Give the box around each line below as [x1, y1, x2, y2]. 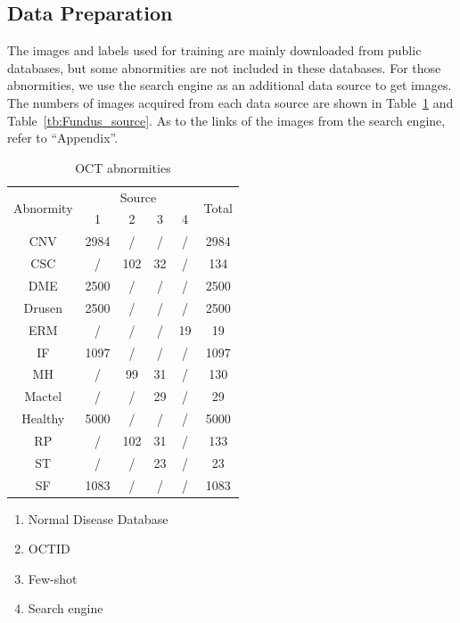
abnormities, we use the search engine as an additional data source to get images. [7, 76, 452, 94]
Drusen [23, 298, 63, 316]
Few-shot [28, 569, 78, 587]
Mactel [24, 387, 62, 406]
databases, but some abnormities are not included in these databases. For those [7, 58, 441, 77]
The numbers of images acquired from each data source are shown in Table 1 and [7, 93, 454, 111]
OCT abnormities [75, 158, 171, 176]
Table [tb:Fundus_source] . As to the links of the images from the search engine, [7, 111, 446, 129]
